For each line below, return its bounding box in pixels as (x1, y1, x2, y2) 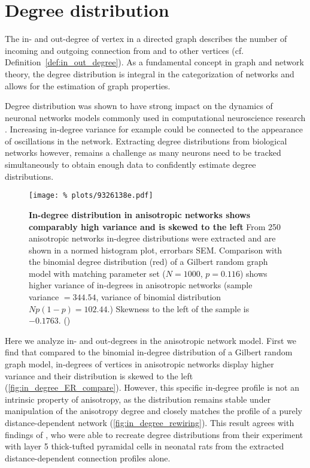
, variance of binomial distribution (96, 291, 221, 303)
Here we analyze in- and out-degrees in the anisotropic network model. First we (5, 334, 297, 346)
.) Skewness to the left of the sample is (107, 302, 250, 315)
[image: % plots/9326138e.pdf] (29, 191, 153, 200)
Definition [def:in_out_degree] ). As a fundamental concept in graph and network (5, 56, 304, 68)
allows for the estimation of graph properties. (5, 79, 171, 92)
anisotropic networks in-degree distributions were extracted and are (29, 232, 276, 244)
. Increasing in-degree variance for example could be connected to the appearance (5, 123, 303, 135)
